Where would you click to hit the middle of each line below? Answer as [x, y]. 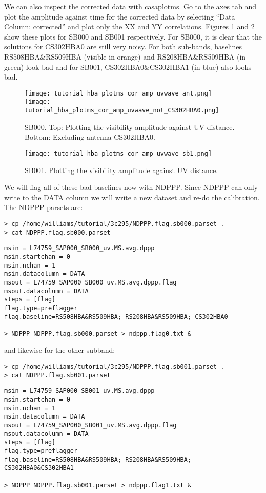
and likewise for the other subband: [60, 350]
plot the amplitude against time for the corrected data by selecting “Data [120, 16]
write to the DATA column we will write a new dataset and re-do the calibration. [132, 197]
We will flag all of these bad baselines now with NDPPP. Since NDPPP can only [131, 187]
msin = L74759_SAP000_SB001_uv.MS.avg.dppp [79, 391]
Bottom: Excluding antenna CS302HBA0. [90, 137]
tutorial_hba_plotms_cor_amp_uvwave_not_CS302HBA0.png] [122, 111]
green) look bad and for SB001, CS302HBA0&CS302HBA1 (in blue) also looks [128, 67]
